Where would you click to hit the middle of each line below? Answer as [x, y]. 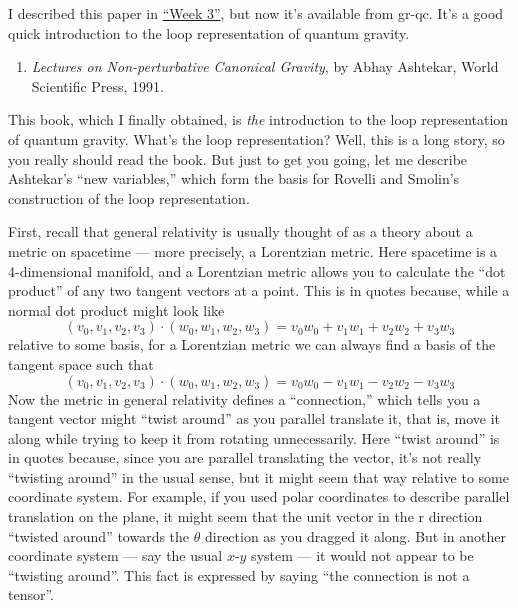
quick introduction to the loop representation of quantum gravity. [209, 32]
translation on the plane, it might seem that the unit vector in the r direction [245, 516]
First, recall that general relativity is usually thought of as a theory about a [240, 231]
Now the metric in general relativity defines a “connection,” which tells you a [244, 398]
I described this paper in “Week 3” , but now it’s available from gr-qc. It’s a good [256, 13]
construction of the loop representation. [129, 197]
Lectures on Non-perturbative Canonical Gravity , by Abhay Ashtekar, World [265, 66]
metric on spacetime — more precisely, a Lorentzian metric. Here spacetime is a [253, 250]
